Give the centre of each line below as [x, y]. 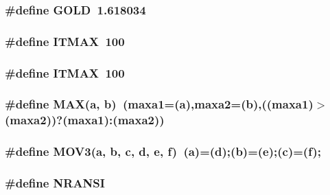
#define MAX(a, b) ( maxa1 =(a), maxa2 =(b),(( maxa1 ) [159, 104]
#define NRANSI [55, 183]
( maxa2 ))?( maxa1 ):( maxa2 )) [85, 120]
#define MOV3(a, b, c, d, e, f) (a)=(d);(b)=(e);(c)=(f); [163, 151]
